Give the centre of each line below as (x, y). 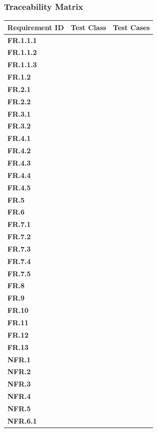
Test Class (88, 27)
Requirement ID (36, 27)
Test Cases (131, 27)
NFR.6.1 (22, 420)
